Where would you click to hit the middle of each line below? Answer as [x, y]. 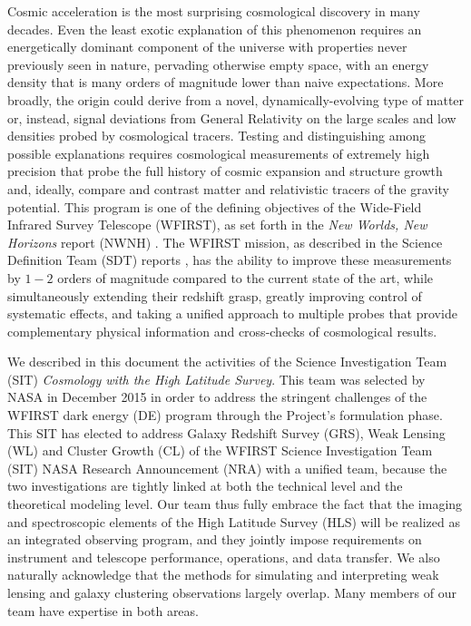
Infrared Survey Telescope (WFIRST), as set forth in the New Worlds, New [217, 225]
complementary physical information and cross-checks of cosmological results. [222, 331]
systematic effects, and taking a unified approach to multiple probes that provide [232, 313]
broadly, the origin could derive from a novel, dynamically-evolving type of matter [236, 99]
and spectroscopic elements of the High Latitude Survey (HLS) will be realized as [234, 521]
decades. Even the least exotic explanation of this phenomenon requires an [215, 29]
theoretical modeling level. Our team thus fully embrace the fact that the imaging [235, 504]
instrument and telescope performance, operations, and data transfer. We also [224, 557]
